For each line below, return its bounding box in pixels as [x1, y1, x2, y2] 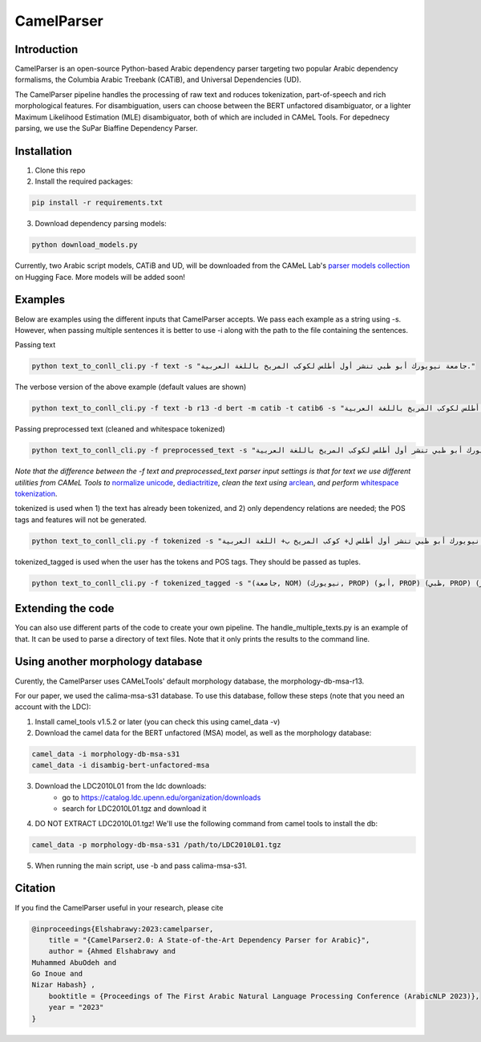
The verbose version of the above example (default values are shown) [14, 382, 247, 392]
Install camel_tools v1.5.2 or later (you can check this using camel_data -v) [34, 716, 281, 726]
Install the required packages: [34, 176, 134, 186]
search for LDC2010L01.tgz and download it [62, 804, 207, 813]
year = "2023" [48, 1003, 104, 1012]
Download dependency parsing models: [34, 219, 168, 229]
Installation [14, 144, 72, 158]
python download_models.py [31, 241, 138, 249]
